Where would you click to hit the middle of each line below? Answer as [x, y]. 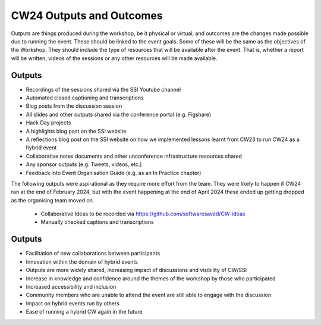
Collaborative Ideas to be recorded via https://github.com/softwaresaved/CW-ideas [143, 214]
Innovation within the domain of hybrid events [82, 261]
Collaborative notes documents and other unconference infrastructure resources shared [134, 156]
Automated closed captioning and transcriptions [85, 98]
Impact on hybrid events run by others [73, 303]
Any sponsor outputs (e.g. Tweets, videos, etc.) [84, 164]
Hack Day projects [48, 123]
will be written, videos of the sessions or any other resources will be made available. [114, 58]
